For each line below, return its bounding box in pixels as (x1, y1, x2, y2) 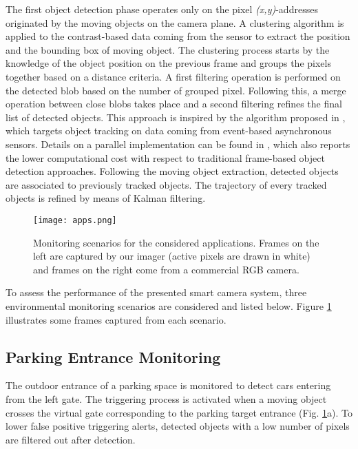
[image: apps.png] (33, 215, 117, 225)
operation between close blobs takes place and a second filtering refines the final (6, 96, 342, 111)
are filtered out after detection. (6, 432, 136, 446)
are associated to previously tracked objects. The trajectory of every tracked (6, 177, 327, 191)
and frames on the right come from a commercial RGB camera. (33, 262, 299, 276)
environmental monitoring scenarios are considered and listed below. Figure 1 (6, 298, 332, 313)
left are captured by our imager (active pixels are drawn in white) (33, 249, 310, 263)
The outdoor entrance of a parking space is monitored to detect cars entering (6, 378, 331, 393)
